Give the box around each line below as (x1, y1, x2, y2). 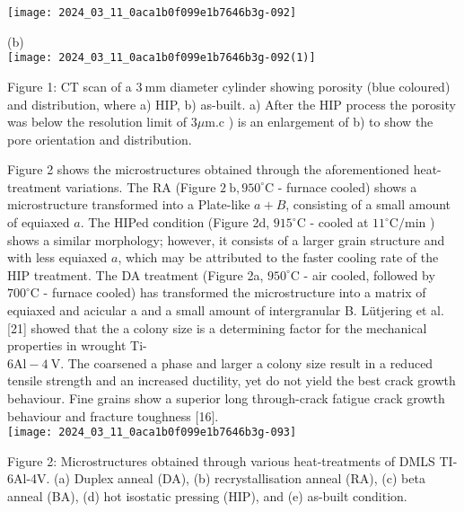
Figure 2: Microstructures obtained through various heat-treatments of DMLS (7, 451, 435, 470)
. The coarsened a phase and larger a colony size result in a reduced (60, 353, 433, 372)
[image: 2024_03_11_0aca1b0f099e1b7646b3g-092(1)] (7, 51, 316, 65)
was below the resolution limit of (7, 112, 188, 131)
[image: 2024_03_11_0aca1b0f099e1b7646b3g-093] (7, 426, 297, 439)
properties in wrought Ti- (7, 336, 147, 355)
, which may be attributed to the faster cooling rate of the (118, 248, 439, 267)
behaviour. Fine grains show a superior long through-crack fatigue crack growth (7, 389, 445, 407)
